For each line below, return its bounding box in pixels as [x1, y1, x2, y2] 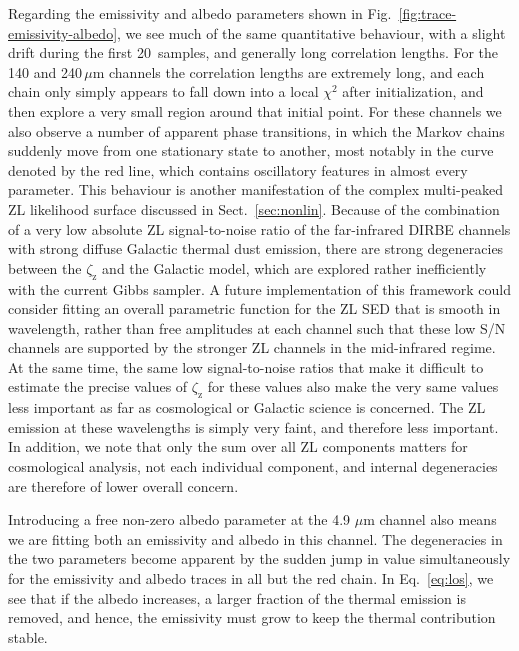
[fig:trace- [398, 3, 457, 23]
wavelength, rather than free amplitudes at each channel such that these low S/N [8, 317, 506, 338]
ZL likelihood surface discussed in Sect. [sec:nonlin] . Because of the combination [8, 198, 500, 219]
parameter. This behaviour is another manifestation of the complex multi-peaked [8, 179, 504, 200]
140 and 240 [8, 61, 82, 82]
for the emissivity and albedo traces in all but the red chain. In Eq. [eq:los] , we [8, 568, 494, 589]
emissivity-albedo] [8, 22, 118, 43]
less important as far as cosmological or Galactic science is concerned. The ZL [8, 397, 486, 418]
